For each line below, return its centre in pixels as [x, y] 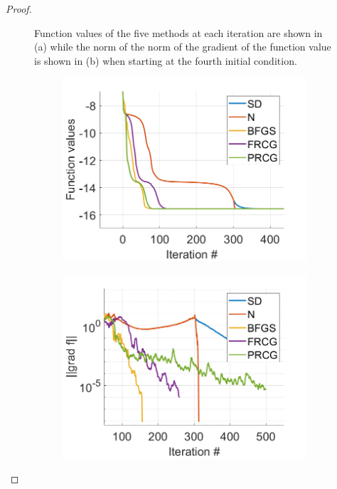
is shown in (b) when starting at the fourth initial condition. [166, 60]
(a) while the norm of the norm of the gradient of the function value [183, 47]
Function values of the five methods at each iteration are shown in [178, 32]
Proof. [19, 9]
